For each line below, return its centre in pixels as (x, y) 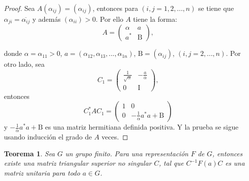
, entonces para (115, 8)
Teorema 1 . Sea (30, 153)
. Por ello (110, 19)
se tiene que (216, 8)
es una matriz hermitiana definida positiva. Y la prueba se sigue (142, 127)
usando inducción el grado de (48, 137)
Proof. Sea (19, 8)
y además (46, 19)
